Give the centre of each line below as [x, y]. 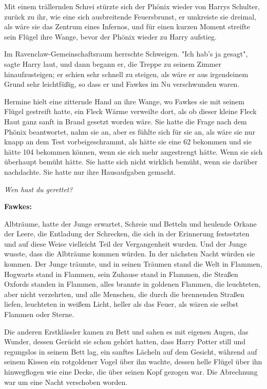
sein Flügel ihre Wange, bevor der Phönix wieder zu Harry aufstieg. [110, 36]
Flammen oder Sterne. [39, 314]
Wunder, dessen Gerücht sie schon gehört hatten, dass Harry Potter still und [125, 341]
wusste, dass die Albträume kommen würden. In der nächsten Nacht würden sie [130, 254]
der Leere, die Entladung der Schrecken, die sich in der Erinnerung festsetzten [127, 234]
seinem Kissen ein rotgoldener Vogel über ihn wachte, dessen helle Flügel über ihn [133, 362]
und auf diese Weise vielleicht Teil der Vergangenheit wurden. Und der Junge [126, 243]
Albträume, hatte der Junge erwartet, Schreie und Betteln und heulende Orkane [130, 223]
